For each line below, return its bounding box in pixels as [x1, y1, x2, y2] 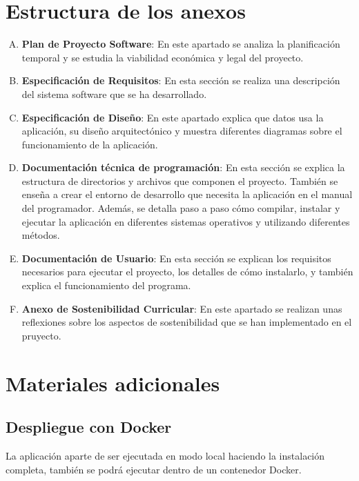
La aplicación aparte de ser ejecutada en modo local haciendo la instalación [6, 448, 325, 462]
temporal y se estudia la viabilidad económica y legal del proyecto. [21, 50, 304, 64]
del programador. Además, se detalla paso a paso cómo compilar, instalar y [21, 201, 340, 215]
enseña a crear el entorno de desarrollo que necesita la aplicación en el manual [21, 187, 353, 202]
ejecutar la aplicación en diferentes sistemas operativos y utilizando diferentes [21, 214, 350, 228]
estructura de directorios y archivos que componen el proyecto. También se [21, 173, 338, 188]
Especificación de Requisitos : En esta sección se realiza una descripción [21, 73, 340, 88]
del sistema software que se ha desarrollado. [21, 86, 207, 101]
